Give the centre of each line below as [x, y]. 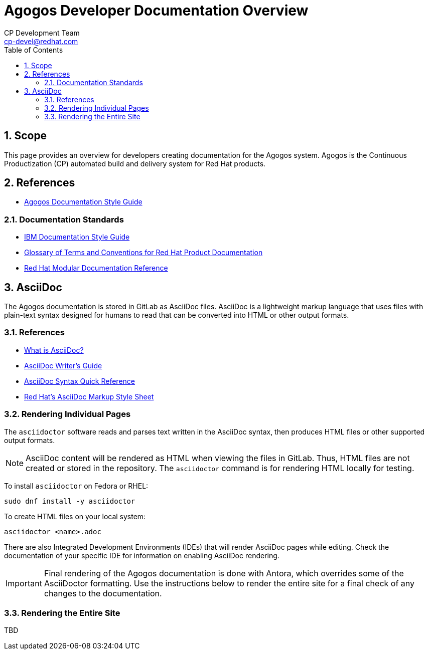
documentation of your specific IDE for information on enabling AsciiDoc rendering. [142, 555]
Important [24, 583]
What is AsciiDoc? [54, 350]
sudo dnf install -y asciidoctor [70, 501]
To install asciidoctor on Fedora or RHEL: [76, 486]
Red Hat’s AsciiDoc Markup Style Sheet [89, 396]
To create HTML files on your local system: [75, 516]
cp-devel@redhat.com [41, 41]
